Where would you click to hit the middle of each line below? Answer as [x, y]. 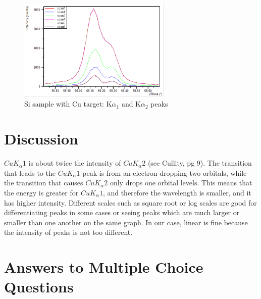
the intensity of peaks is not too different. [68, 232]
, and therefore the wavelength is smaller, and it [177, 192]
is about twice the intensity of [75, 163]
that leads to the [30, 172]
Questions [39, 287]
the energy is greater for [41, 192]
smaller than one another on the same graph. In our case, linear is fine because [126, 222]
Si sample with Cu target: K [68, 104]
